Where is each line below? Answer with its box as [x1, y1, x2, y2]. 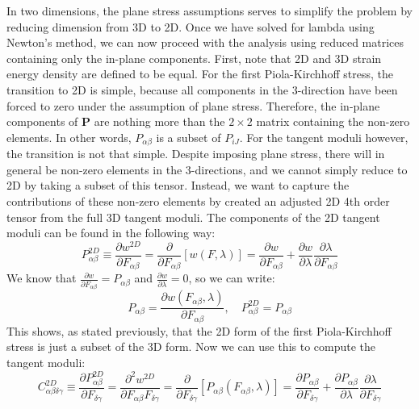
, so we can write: [188, 269, 275, 286]
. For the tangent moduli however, [239, 128, 409, 145]
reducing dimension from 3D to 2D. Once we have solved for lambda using [6, 18, 375, 35]
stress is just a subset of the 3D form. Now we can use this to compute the [6, 338, 376, 355]
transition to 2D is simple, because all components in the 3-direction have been [6, 81, 398, 98]
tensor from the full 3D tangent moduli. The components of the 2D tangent [6, 208, 380, 225]
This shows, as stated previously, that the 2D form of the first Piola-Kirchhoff [6, 322, 392, 339]
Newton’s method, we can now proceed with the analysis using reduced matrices [6, 34, 404, 51]
